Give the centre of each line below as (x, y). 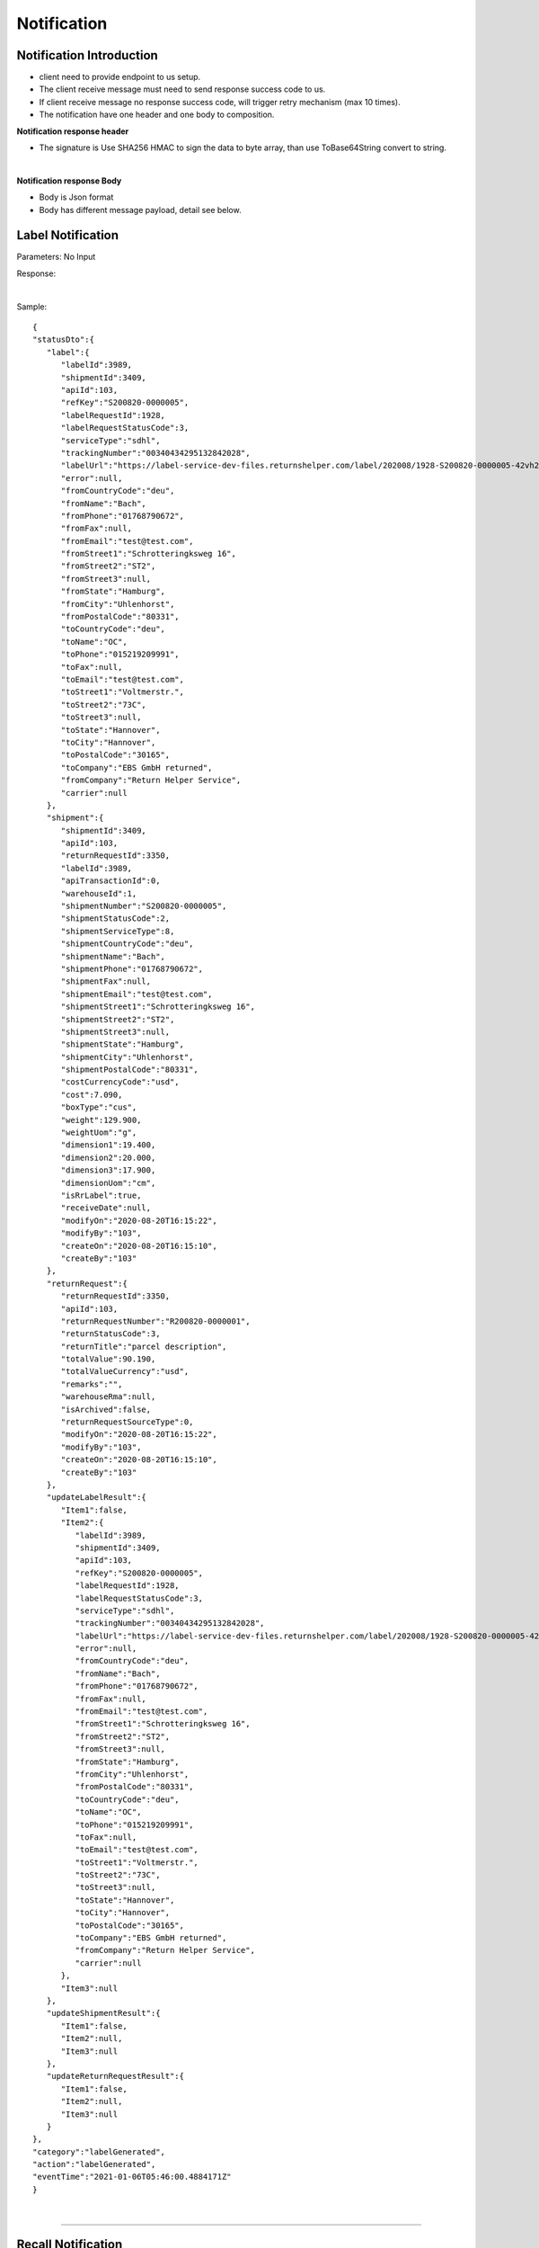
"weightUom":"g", (99, 1133)
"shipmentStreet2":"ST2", (118, 1019)
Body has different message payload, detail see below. (140, 210)
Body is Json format (76, 197)
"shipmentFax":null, (106, 981)
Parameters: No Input (56, 257)
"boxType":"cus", (99, 1107)
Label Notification (68, 235)
